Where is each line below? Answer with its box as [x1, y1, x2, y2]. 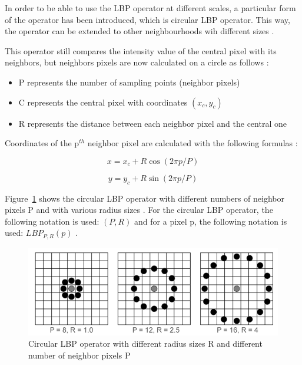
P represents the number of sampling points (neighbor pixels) [18, 75, 240, 88]
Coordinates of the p [5, 137, 79, 149]
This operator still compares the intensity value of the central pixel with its [5, 44, 277, 57]
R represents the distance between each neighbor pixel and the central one [18, 117, 287, 129]
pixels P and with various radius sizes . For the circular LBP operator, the [5, 203, 273, 216]
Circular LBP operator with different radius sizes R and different [28, 337, 263, 350]
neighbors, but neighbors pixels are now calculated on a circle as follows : [5, 56, 269, 68]
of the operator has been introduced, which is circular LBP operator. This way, [5, 13, 290, 25]
